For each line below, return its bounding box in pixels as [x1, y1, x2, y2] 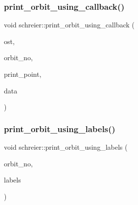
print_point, [4, 69, 42, 79]
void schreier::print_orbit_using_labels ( [4, 142, 128, 152]
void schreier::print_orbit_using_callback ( [4, 20, 135, 30]
